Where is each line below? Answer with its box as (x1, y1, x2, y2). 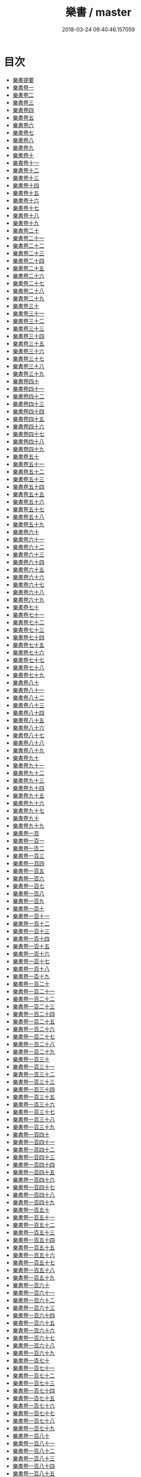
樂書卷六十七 (12, 581, 44, 588)
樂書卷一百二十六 (12, 1025, 55, 1032)
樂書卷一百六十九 (12, 1349, 55, 1356)
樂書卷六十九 (12, 596, 44, 603)
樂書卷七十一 (12, 611, 44, 618)
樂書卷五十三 (12, 475, 44, 483)
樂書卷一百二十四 (12, 1010, 55, 1017)
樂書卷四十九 (12, 445, 44, 453)
